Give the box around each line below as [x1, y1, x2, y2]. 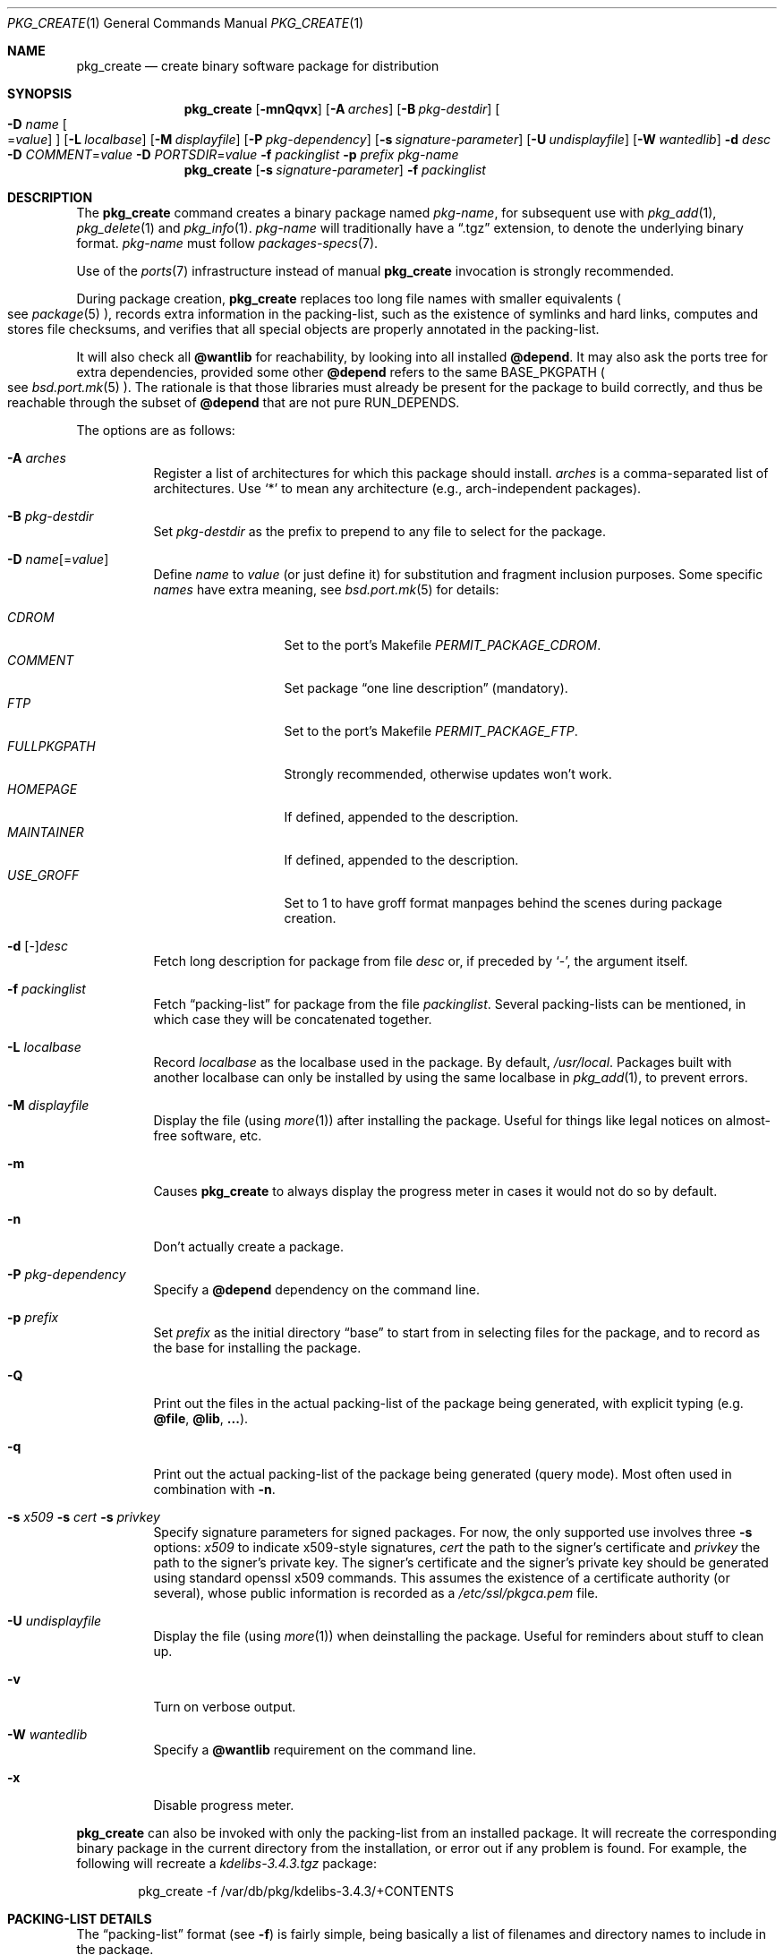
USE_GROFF [7, 867, 80, 883]
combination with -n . [153, 1481, 276, 1497]
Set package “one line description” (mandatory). [284, 680, 568, 696]
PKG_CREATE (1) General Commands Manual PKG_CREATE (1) [7, 15, 364, 30]
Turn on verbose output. [153, 1699, 296, 1714]
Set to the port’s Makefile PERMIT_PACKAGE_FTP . [284, 723, 578, 738]
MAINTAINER [7, 824, 84, 840]
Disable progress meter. [153, 1797, 294, 1813]
